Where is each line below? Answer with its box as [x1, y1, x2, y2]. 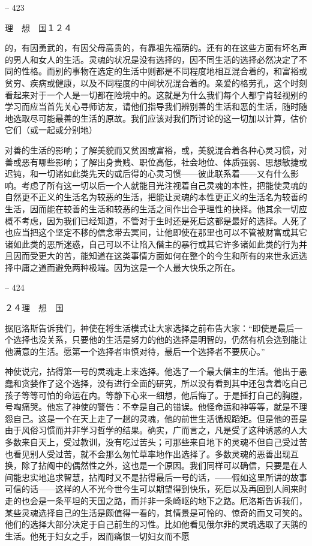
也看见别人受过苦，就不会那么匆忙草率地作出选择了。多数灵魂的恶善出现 [5, 447, 290, 460]
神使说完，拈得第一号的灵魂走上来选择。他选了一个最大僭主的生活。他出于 [5, 365, 299, 378]
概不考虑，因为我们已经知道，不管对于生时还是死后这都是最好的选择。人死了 [5, 214, 307, 227]
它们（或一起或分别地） [5, 123, 97, 136]
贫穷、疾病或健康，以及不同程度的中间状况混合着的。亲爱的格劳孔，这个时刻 [5, 76, 307, 89]
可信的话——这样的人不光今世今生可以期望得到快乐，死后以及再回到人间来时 [5, 482, 307, 495]
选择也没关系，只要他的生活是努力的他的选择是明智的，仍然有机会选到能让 [13, 333, 307, 346]
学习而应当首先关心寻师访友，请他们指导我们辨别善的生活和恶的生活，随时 [5, 100, 299, 113]
